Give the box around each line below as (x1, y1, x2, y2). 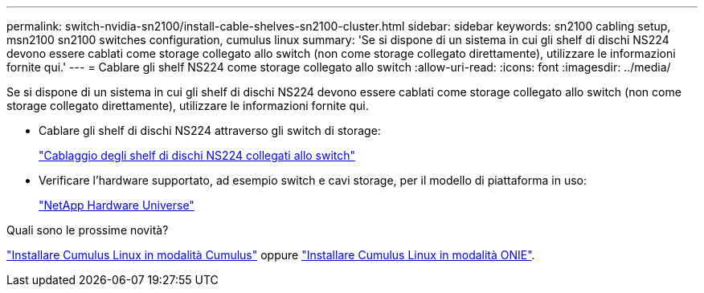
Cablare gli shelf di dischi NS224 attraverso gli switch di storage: (39, 124, 381, 137)
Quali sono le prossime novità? (6, 223, 169, 237)
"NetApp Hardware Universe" (39, 198, 194, 212)
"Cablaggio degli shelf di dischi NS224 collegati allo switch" (39, 149, 356, 162)
